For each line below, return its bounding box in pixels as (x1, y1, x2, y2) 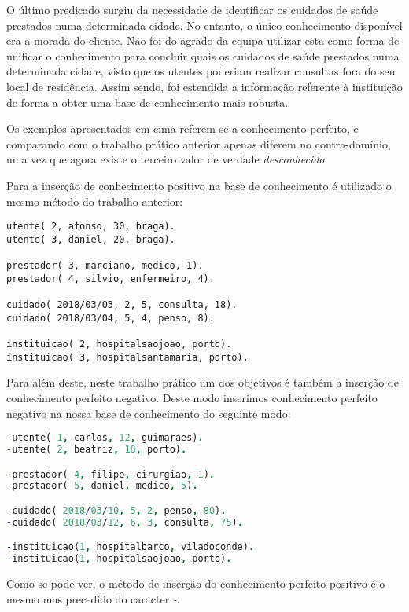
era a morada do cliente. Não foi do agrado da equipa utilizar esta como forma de (6, 32, 400, 49)
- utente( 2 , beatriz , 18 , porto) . (6, 444, 187, 455)
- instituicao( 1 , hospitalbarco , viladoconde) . (6, 541, 255, 553)
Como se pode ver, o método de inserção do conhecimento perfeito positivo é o (6, 575, 385, 592)
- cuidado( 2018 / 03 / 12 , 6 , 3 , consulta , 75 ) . (6, 516, 243, 528)
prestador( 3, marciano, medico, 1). (6, 260, 204, 272)
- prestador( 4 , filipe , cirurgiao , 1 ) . (6, 468, 216, 480)
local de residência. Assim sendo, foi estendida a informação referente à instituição (6, 78, 403, 94)
